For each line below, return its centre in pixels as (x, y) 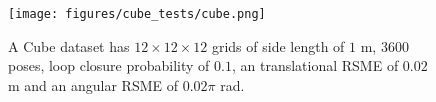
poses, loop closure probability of (109, 65)
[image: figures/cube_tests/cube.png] (137, 14)
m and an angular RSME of (93, 84)
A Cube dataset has (69, 45)
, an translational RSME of (315, 65)
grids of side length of (278, 45)
